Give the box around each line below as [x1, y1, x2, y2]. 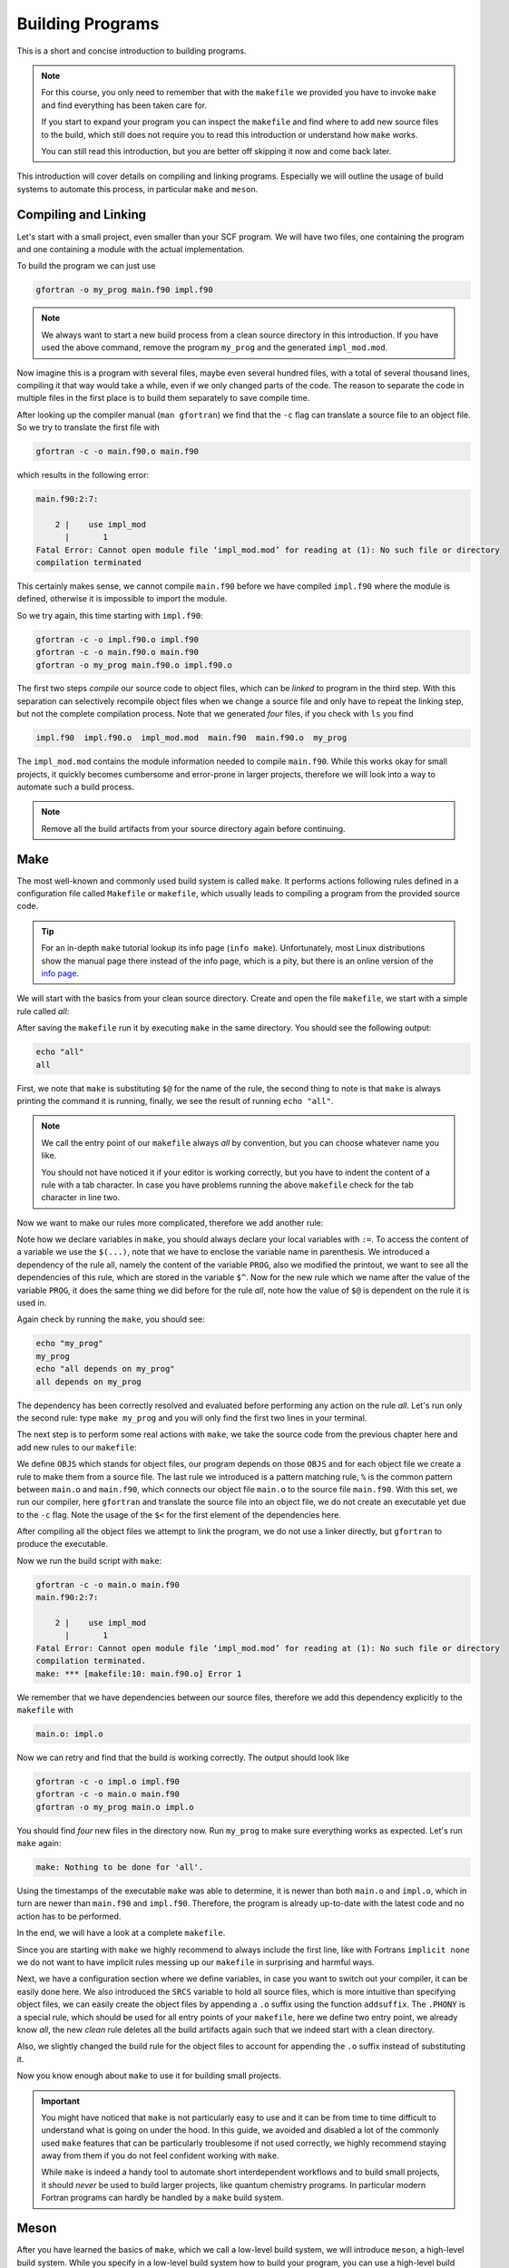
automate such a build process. [16, 781, 135, 793]
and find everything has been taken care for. [41, 100, 208, 111]
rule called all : [16, 1005, 70, 1016]
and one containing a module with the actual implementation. [16, 243, 245, 254]
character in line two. [41, 1192, 121, 1203]
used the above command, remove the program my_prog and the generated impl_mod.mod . [41, 342, 388, 353]
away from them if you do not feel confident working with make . [41, 2150, 280, 2161]
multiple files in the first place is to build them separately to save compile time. [16, 393, 310, 404]
